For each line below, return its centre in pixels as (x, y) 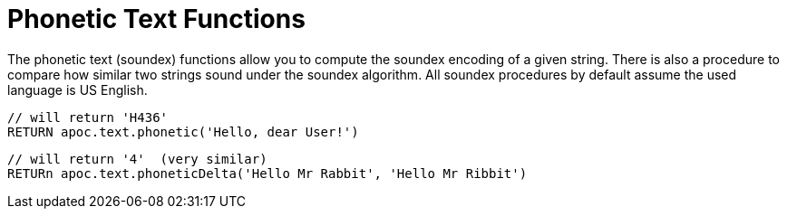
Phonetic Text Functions (156, 19)
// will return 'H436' (88, 117)
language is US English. (78, 89)
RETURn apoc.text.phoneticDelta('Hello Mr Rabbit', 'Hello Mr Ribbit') (267, 173)
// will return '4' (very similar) (137, 159)
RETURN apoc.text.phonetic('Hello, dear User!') (183, 131)
